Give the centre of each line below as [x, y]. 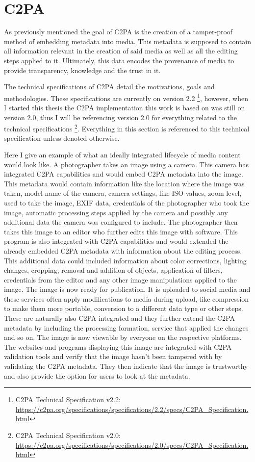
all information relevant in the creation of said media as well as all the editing [121, 51]
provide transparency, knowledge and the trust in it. [82, 70]
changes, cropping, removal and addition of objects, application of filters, [113, 270]
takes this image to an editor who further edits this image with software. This [121, 231]
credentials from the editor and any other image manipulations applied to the [120, 279]
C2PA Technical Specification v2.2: [68, 399]
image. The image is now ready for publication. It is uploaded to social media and [127, 289]
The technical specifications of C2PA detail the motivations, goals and [109, 87]
